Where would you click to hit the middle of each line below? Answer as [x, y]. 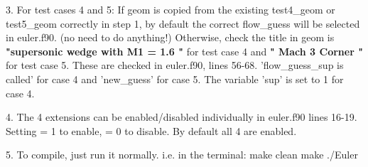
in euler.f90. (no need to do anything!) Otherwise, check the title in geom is [170, 37]
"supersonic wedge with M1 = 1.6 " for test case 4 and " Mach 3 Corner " [184, 51]
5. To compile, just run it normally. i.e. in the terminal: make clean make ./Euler [182, 155]
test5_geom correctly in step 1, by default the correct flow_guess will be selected [183, 23]
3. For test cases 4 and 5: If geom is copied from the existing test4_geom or [171, 9]
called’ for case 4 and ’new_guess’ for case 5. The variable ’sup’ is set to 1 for [175, 79]
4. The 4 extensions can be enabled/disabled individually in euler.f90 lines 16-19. [182, 117]
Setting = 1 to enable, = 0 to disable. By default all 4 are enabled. [151, 130]
